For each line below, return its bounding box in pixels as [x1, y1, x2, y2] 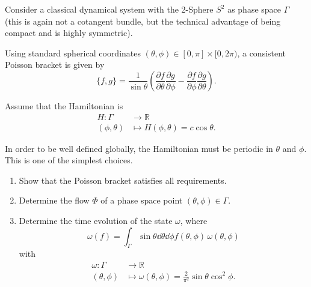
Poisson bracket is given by [5, 58, 105, 71]
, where [180, 214, 208, 226]
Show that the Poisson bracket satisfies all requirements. [19, 174, 227, 186]
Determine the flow [19, 194, 90, 207]
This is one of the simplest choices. [5, 154, 133, 166]
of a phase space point [100, 194, 183, 207]
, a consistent [237, 46, 286, 59]
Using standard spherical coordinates [5, 46, 141, 59]
